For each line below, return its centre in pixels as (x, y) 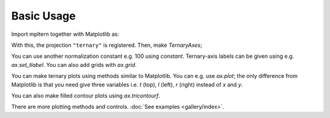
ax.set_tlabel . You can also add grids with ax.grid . (74, 64)
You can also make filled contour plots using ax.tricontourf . (86, 95)
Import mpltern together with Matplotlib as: (65, 34)
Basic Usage (43, 16)
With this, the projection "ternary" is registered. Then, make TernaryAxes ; (107, 45)
